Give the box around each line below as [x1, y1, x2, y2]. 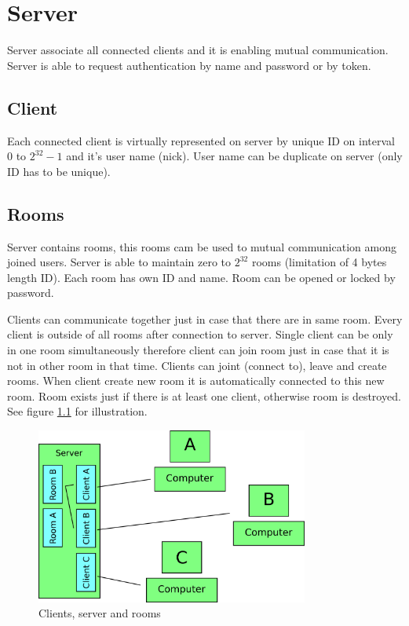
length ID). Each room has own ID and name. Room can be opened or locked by [7, 269, 396, 285]
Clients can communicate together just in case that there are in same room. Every [7, 310, 403, 327]
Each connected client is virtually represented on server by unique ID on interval [7, 132, 395, 148]
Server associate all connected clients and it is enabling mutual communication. [7, 42, 389, 58]
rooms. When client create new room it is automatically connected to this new [7, 372, 385, 389]
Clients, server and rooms [38, 605, 161, 621]
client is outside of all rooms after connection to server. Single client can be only [7, 326, 393, 342]
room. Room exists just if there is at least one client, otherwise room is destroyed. [7, 387, 401, 404]
